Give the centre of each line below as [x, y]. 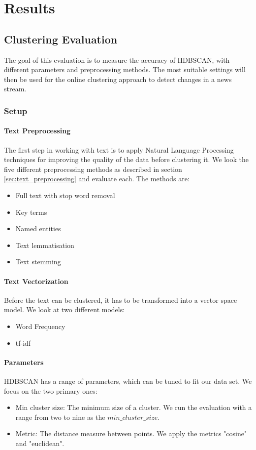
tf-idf [23, 343]
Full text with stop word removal [65, 195]
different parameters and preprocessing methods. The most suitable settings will [125, 69]
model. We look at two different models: [64, 309]
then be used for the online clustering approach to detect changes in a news [118, 79]
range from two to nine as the [60, 417]
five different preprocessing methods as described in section [93, 169]
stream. [15, 89]
